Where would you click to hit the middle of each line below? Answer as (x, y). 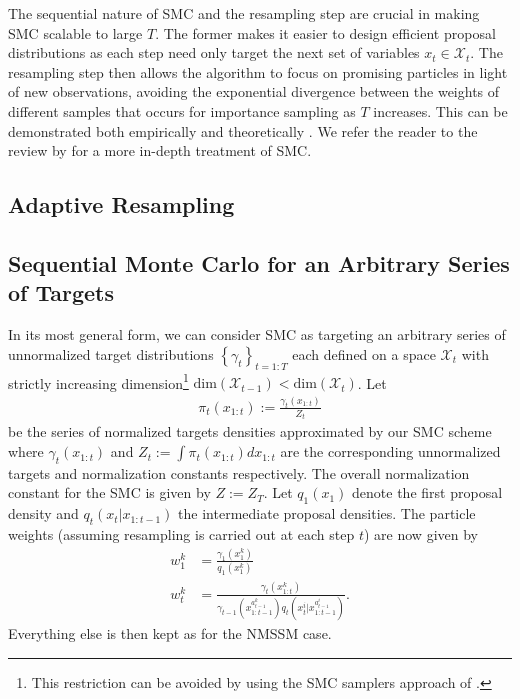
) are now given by (421, 534)
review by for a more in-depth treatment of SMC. (160, 150)
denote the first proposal (427, 492)
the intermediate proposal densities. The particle (327, 513)
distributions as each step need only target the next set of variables (214, 52)
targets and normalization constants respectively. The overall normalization (239, 472)
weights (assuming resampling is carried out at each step (181, 534)
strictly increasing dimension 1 (98, 381)
